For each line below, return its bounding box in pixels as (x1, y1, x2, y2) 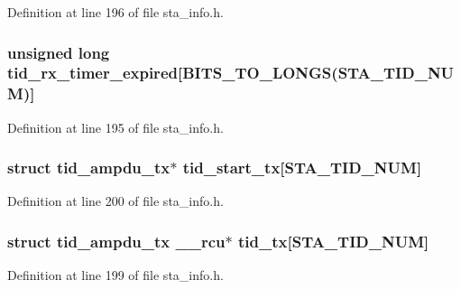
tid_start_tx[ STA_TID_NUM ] (182, 156, 422, 179)
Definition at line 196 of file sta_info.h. (7, 3, 224, 21)
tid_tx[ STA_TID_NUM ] (238, 229, 429, 252)
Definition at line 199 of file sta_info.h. (7, 266, 224, 284)
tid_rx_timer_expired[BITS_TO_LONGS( (7, 61, 338, 84)
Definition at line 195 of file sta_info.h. (7, 117, 224, 136)
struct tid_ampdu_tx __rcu (7, 229, 226, 252)
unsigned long (7, 41, 110, 63)
